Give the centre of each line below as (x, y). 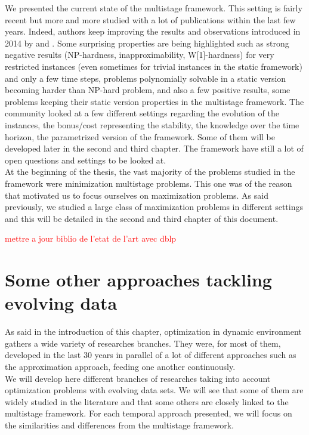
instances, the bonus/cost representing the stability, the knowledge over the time (152, 124)
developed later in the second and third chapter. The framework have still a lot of (154, 148)
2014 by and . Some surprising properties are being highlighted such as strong (147, 43)
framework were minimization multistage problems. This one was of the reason (149, 183)
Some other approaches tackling (138, 280)
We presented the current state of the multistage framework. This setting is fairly (154, 8)
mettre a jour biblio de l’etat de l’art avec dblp (91, 238)
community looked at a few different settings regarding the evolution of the (142, 113)
